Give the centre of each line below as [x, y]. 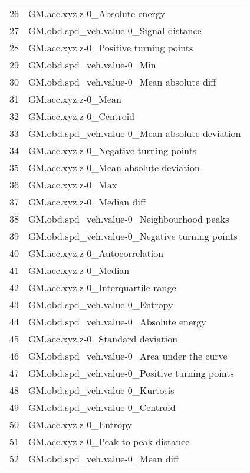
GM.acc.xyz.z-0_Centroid [82, 116]
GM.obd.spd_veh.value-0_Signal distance [115, 30]
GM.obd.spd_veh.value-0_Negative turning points [133, 236]
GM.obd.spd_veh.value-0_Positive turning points [131, 373]
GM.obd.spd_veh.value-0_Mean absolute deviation [135, 133]
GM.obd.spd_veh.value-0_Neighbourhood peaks [129, 219]
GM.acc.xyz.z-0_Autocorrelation [96, 253]
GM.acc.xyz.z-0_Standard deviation [103, 339]
